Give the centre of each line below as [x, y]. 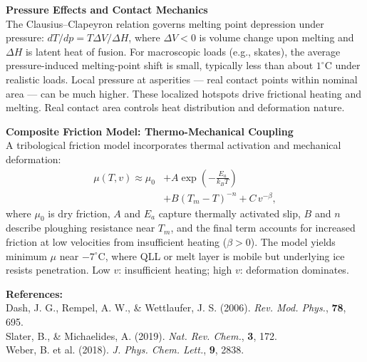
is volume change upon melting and [276, 37]
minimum [26, 255]
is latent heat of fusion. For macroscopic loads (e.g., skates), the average [183, 51]
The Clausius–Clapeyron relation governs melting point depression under [165, 23]
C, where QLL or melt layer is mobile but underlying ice [221, 255]
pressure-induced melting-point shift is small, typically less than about [160, 65]
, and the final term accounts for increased [263, 228]
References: [35, 293]
